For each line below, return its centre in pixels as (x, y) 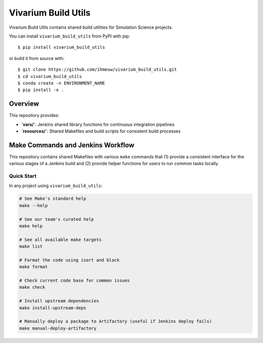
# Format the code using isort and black (69, 260)
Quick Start (23, 176)
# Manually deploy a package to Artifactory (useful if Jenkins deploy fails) (115, 321)
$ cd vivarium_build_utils (50, 76)
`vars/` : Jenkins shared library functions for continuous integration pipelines (98, 124)
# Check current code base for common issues (75, 281)
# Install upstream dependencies (59, 301)
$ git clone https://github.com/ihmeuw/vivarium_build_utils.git (97, 70)
